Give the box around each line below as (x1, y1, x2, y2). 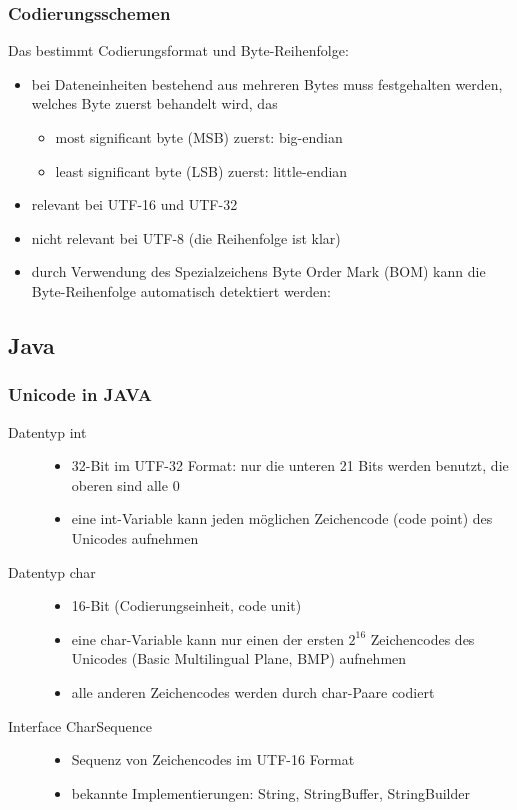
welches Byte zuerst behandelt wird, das (31, 93, 278, 114)
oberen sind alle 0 (71, 474, 180, 495)
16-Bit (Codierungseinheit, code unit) (71, 595, 302, 616)
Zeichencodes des (370, 628, 475, 649)
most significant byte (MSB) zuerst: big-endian (55, 127, 343, 147)
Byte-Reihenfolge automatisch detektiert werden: (31, 280, 331, 301)
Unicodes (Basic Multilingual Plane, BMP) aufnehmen (71, 648, 407, 669)
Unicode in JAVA (8, 382, 152, 407)
